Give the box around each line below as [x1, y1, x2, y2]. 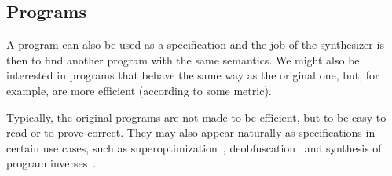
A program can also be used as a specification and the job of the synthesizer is [6, 36, 384, 53]
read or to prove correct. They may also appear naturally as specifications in [6, 124, 376, 141]
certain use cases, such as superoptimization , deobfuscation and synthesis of [6, 139, 382, 156]
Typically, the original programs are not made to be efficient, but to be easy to [6, 108, 387, 125]
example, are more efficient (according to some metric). [6, 82, 272, 98]
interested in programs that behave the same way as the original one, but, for [6, 67, 379, 83]
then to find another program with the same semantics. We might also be [6, 51, 360, 68]
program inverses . [6, 155, 97, 171]
